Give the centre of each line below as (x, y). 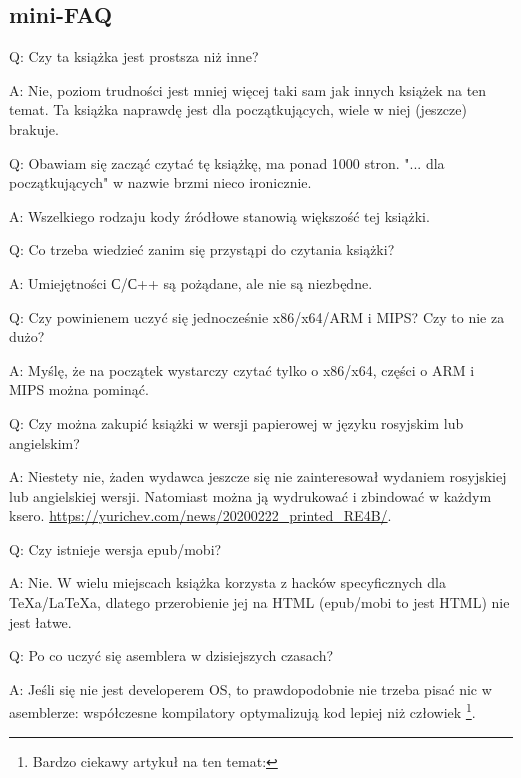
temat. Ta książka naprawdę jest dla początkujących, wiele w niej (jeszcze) (238, 109)
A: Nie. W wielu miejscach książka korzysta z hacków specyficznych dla (227, 582)
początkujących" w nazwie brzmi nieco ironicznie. (160, 182)
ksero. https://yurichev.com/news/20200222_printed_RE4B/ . (200, 515)
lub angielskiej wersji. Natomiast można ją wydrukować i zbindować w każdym (250, 495)
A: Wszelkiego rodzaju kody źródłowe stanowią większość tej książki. (219, 215)
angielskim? (44, 442)
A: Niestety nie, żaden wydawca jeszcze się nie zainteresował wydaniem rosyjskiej (258, 476)
